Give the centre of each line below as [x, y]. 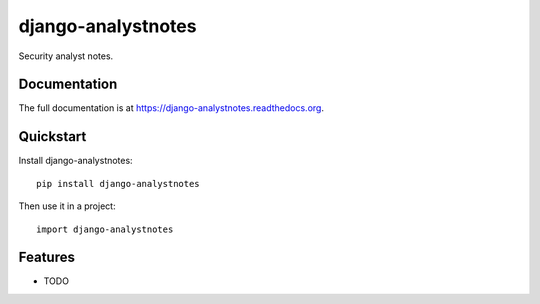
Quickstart [52, 136]
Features [46, 257]
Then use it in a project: [67, 206]
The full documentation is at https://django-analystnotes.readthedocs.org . [171, 108]
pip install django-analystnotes [118, 183]
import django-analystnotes [105, 229]
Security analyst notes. [66, 56]
